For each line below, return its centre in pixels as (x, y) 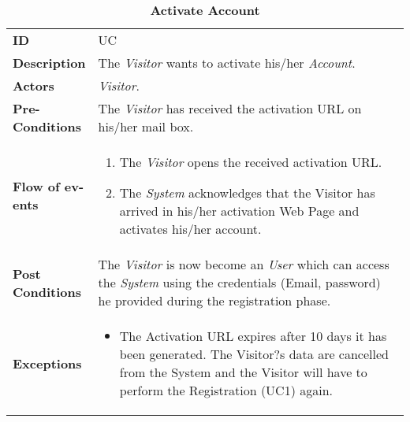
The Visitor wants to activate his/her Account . (227, 63)
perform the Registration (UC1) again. (226, 390)
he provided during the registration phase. (214, 300)
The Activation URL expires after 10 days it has (253, 336)
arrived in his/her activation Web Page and (239, 211)
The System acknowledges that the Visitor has (247, 192)
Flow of (36, 186)
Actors (34, 85)
